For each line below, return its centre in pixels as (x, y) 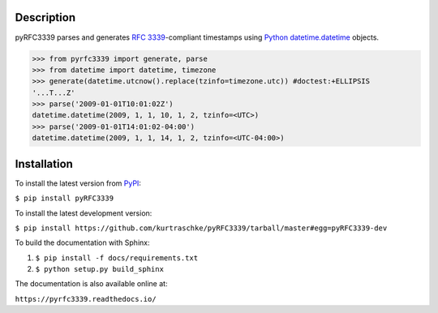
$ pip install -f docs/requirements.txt (117, 258)
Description (45, 17)
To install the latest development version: (84, 213)
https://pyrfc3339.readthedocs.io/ (86, 299)
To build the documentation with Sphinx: (82, 242)
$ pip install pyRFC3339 (64, 198)
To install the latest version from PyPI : (78, 183)
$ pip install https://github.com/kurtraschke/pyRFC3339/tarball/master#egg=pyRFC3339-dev (201, 228)
